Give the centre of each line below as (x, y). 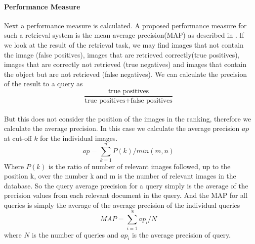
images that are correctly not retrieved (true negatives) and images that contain (125, 64)
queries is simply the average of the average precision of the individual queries (122, 205)
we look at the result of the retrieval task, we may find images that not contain (124, 44)
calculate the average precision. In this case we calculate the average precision (122, 128)
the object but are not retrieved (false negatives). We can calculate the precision (126, 74)
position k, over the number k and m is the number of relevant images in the (120, 176)
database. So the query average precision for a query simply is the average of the (126, 185)
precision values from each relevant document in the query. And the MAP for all (126, 195)
